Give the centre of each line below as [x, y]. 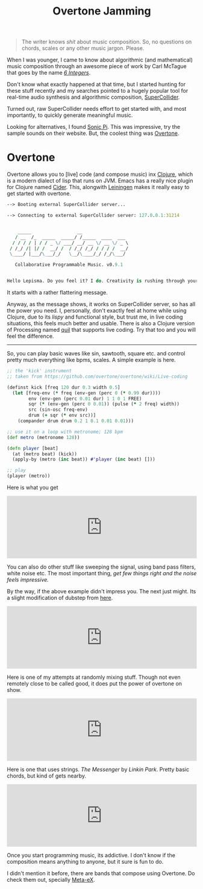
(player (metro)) [29, 476]
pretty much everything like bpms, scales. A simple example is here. [92, 360]
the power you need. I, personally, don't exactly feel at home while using [97, 310]
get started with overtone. [39, 193]
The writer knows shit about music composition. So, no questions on [107, 42]
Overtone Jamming [102, 11]
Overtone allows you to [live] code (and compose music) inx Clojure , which [100, 174]
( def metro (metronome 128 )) [43, 437]
